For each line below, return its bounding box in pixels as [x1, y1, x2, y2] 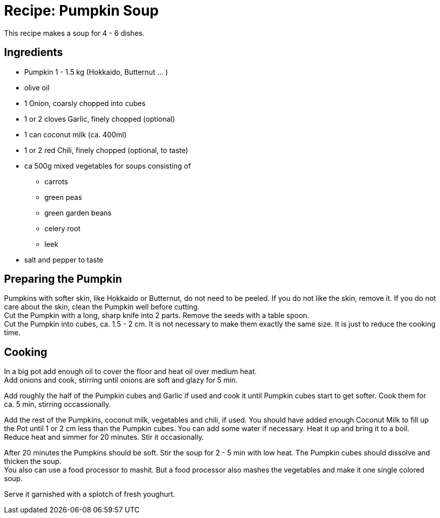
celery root [44, 224, 81, 233]
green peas [44, 192, 82, 201]
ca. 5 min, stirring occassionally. [4, 400, 111, 409]
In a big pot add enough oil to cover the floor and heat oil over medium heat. [4, 367, 257, 376]
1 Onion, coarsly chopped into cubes [24, 98, 146, 108]
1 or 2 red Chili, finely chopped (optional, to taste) [24, 145, 188, 154]
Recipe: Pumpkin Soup [4, 2, 159, 19]
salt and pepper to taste [24, 255, 103, 264]
